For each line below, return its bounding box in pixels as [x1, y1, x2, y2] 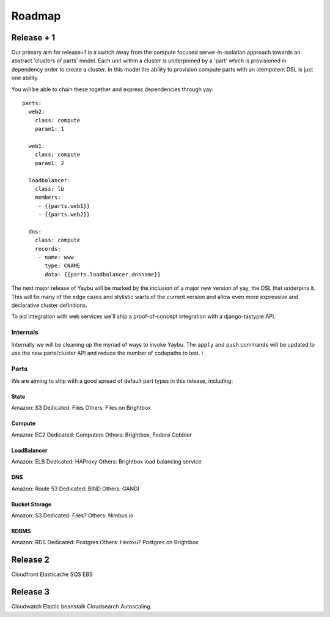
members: [34, 194, 61, 201]
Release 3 [11, 587, 50, 597]
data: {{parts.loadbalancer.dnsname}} [45, 271, 161, 278]
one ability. [11, 74, 39, 82]
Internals [11, 328, 39, 336]
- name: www [38, 254, 74, 261]
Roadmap [11, 9, 61, 23]
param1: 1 [34, 125, 64, 133]
